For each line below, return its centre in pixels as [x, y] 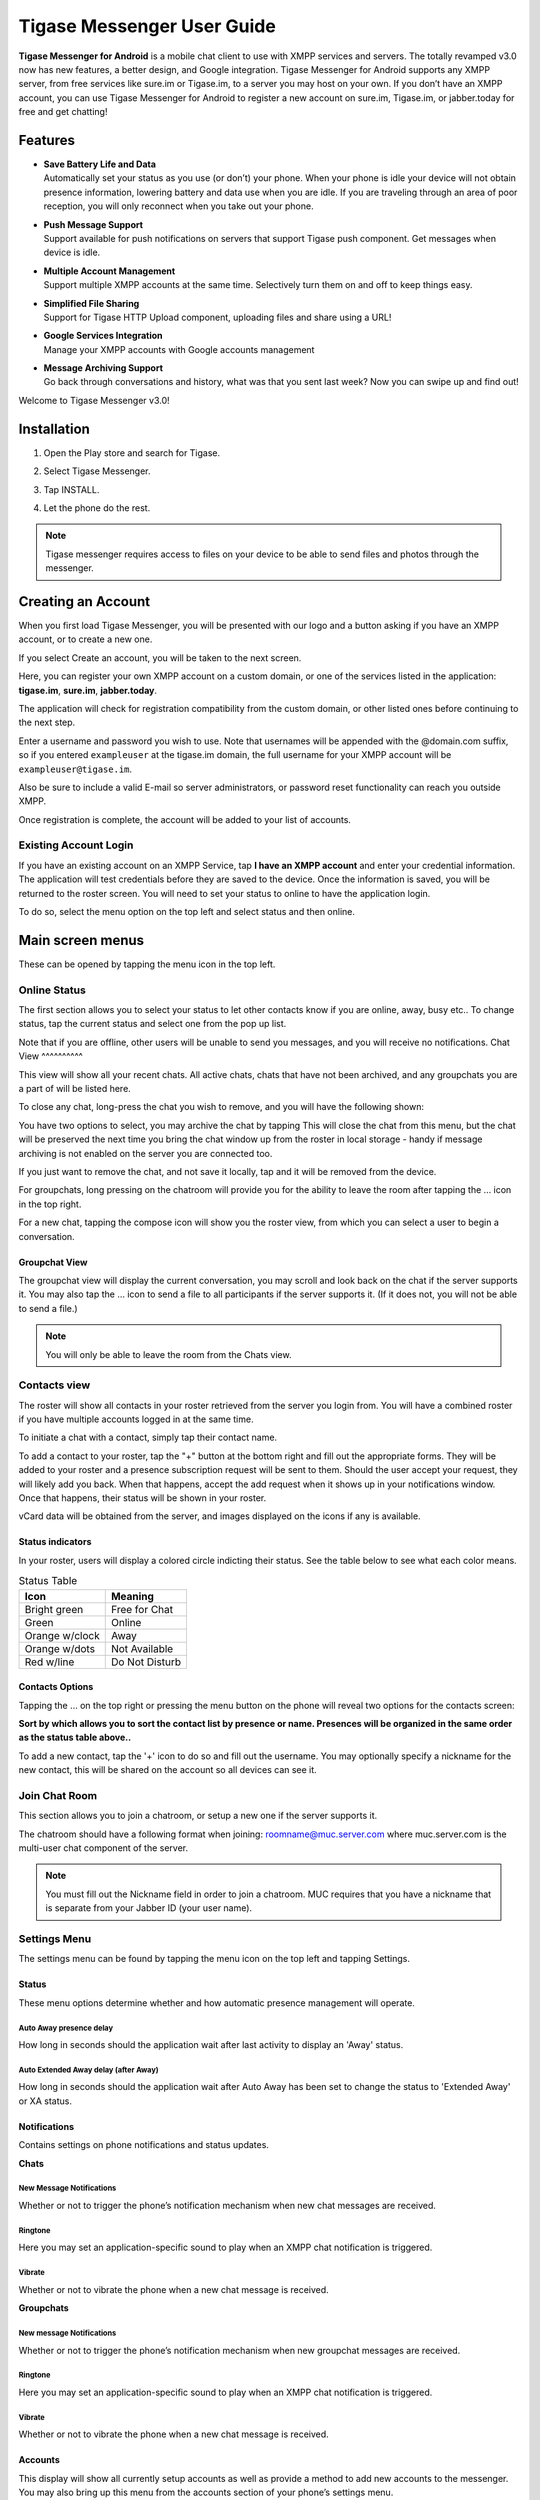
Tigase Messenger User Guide [147, 26]
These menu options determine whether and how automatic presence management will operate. [216, 2002]
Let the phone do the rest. [97, 507]
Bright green [54, 1609]
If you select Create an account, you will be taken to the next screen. [160, 657]
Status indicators [55, 1542]
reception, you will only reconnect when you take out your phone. [178, 206]
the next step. [47, 722]
